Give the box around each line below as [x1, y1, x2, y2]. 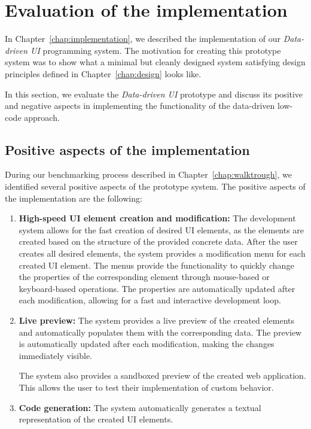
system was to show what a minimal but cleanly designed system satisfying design [5, 56, 306, 68]
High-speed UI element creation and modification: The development [19, 212, 296, 224]
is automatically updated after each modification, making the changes [19, 337, 275, 350]
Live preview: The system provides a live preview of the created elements [19, 314, 295, 327]
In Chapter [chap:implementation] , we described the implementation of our [5, 32, 281, 45]
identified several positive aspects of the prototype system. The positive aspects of [5, 180, 306, 193]
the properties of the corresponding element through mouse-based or [19, 270, 270, 283]
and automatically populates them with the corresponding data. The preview [19, 325, 302, 338]
